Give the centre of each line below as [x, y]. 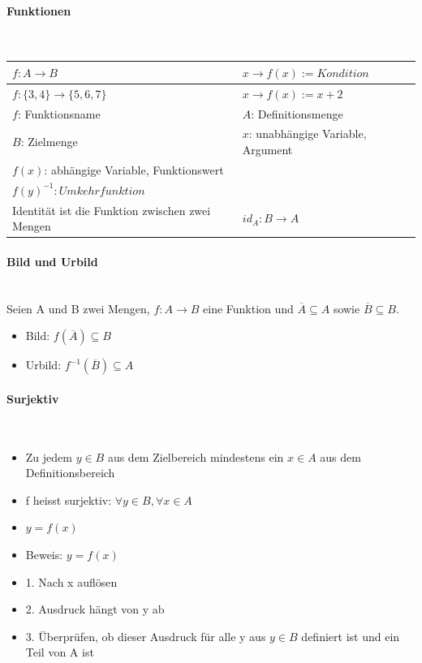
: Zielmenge [49, 142]
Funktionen [39, 10]
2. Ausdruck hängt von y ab [95, 609]
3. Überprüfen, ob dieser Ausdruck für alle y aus [146, 636]
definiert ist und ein [351, 636]
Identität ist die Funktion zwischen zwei [112, 210]
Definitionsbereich [70, 473]
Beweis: [44, 554]
